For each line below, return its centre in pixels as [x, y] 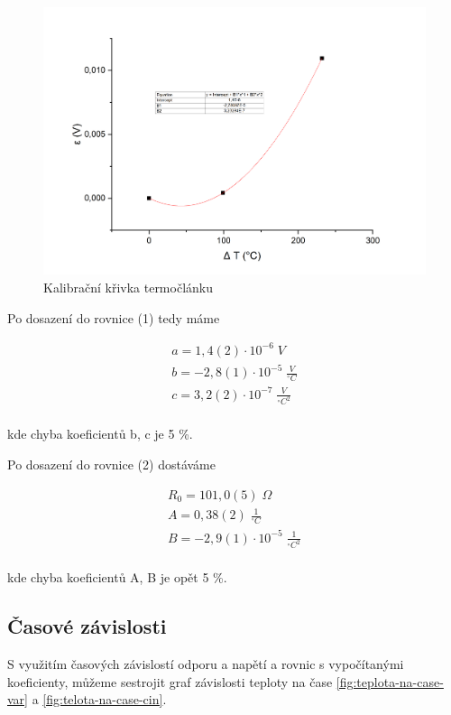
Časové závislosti [87, 626]
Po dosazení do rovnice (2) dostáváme [111, 464]
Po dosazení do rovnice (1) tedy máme [114, 317]
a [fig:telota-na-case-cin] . [99, 699]
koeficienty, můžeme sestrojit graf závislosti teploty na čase [170, 681]
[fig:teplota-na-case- [390, 681]
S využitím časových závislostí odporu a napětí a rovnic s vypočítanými [206, 664]
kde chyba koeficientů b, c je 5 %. [100, 434]
